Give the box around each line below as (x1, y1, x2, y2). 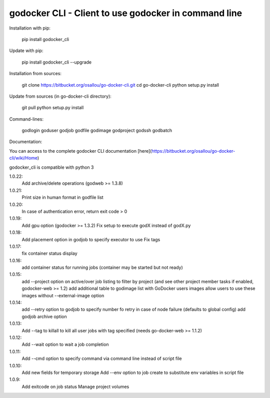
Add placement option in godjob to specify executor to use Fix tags (21, 236, 160, 242)
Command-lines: (9, 116, 43, 122)
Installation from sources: (9, 71, 62, 77)
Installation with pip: (9, 25, 51, 31)
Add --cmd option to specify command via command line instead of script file (21, 355, 182, 361)
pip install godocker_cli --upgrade (21, 59, 92, 65)
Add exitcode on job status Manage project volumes (21, 383, 129, 389)
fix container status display (21, 250, 77, 256)
